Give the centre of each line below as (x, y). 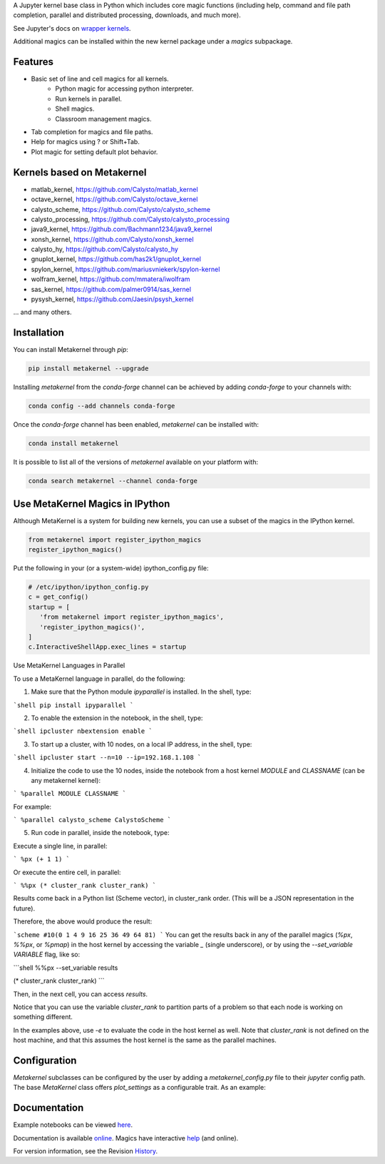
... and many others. (42, 312)
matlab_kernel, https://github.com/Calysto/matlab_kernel (115, 189)
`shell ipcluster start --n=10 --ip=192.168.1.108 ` (107, 758)
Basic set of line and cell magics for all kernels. (100, 79)
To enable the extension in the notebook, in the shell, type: (117, 718)
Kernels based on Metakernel (80, 172)
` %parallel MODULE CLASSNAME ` (70, 794)
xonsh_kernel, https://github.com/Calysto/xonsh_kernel (112, 239)
